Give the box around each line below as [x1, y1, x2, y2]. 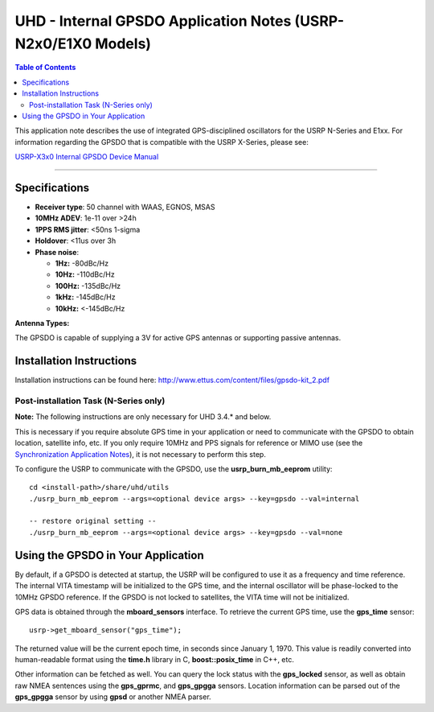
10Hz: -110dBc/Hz [55, 270, 116, 279]
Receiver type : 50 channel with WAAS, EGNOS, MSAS [35, 202, 215, 212]
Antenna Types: [14, 318, 70, 327]
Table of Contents [14, 63, 76, 72]
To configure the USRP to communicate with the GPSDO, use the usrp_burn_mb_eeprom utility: [14, 463, 333, 474]
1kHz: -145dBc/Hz [55, 292, 116, 302]
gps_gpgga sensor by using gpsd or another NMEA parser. [14, 692, 212, 702]
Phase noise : [35, 247, 80, 257]
